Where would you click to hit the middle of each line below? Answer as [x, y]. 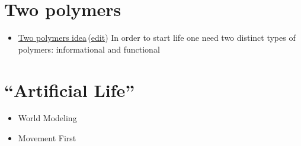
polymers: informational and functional [89, 49]
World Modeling [47, 118]
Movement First [47, 138]
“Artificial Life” [70, 90]
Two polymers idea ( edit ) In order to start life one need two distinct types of [157, 38]
